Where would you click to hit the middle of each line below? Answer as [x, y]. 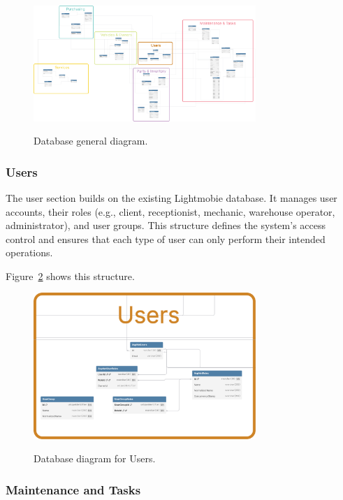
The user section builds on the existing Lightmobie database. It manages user [171, 197]
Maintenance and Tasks [73, 489]
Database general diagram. [91, 141]
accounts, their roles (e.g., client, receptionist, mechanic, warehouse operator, [170, 211]
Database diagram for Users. [95, 458]
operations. [29, 252]
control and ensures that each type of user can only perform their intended [166, 238]
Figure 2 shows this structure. [70, 275]
